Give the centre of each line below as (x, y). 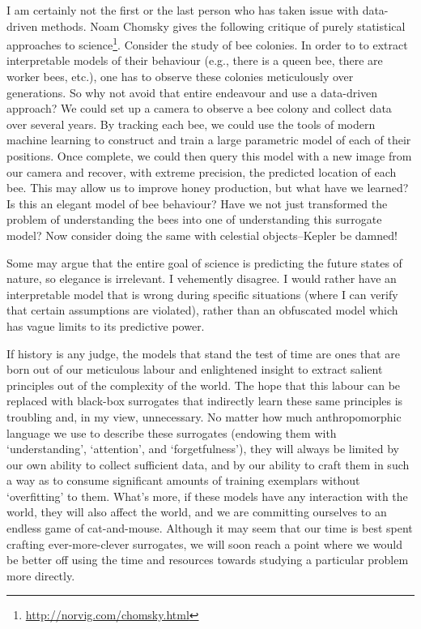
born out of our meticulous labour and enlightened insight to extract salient (195, 369)
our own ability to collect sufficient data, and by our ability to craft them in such (208, 464)
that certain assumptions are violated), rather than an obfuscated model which (202, 310)
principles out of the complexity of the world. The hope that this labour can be (204, 385)
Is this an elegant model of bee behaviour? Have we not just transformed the (197, 203)
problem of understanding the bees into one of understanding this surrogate (194, 219)
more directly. (41, 575)
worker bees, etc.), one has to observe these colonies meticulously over (180, 77)
